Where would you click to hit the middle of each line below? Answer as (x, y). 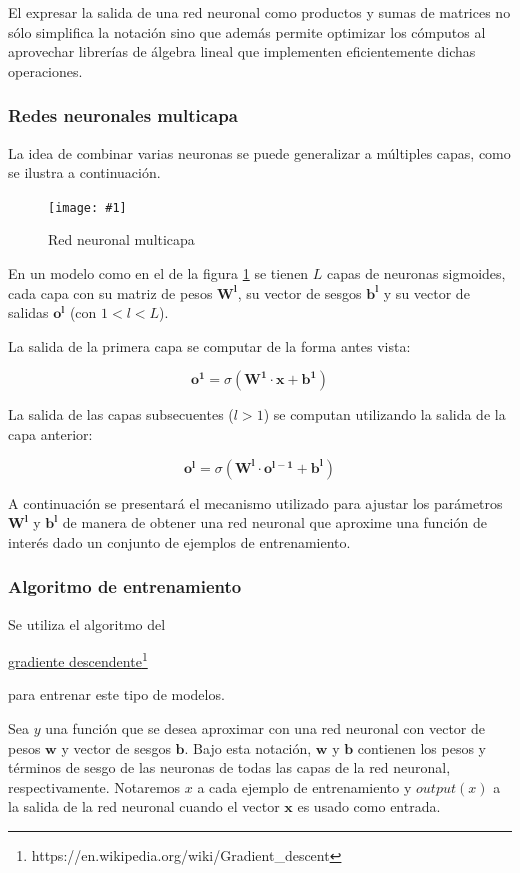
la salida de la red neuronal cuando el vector (144, 806)
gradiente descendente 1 (78, 659)
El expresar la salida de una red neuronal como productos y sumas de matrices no (259, 12)
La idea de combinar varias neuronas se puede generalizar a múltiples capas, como (259, 152)
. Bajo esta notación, (248, 747)
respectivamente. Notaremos (94, 786)
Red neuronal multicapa (121, 239)
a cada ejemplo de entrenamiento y (304, 786)
